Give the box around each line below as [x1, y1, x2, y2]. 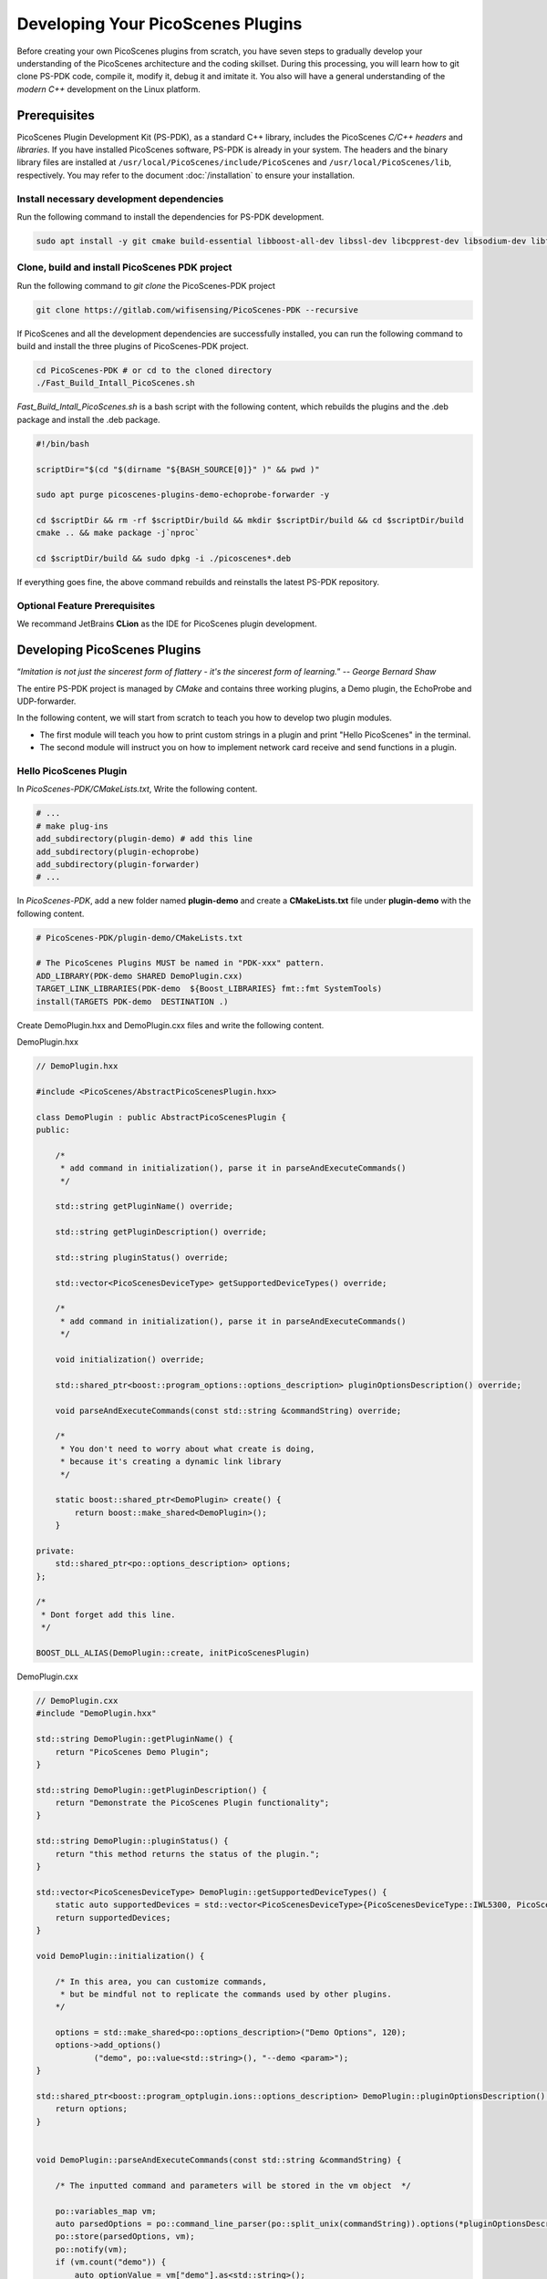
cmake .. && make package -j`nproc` [36, 528, 201, 538]
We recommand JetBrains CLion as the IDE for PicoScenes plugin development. [16, 618, 317, 629]
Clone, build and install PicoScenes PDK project [16, 261, 232, 273]
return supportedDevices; [55, 1913, 171, 1923]
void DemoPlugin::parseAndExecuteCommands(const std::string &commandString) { [36, 2155, 402, 2165]
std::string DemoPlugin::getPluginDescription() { [36, 1785, 268, 1795]
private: [36, 1545, 76, 1556]
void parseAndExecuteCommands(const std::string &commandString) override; [55, 1405, 402, 1416]
